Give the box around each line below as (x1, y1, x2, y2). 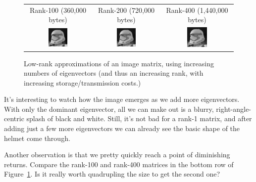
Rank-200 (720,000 (98, 4, 155, 15)
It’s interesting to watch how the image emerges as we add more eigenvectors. (4, 94, 240, 104)
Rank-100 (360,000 (29, 4, 87, 15)
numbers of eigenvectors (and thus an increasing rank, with (24, 68, 204, 78)
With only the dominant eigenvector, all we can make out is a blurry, (4, 103, 214, 114)
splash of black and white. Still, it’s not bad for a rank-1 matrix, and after (26, 113, 252, 124)
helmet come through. (4, 133, 70, 143)
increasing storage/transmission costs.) (24, 77, 141, 88)
